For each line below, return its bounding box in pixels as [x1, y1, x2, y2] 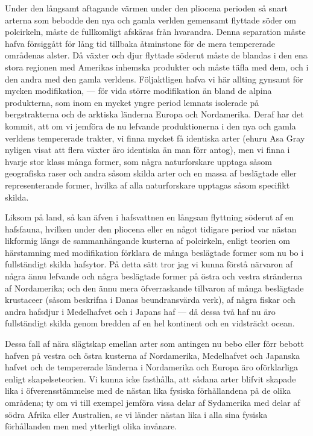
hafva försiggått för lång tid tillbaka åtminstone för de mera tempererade [5, 37, 276, 49]
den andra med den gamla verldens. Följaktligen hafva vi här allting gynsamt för [5, 72, 303, 85]
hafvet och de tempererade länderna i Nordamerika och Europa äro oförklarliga [5, 361, 298, 373]
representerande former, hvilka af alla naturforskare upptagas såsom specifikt [5, 178, 290, 191]
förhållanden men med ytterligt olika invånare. [5, 420, 177, 432]
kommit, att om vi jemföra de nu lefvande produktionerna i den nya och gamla [5, 119, 296, 132]
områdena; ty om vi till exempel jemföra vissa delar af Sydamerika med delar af [5, 396, 300, 408]
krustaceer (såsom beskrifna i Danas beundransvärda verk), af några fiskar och [5, 293, 296, 306]
